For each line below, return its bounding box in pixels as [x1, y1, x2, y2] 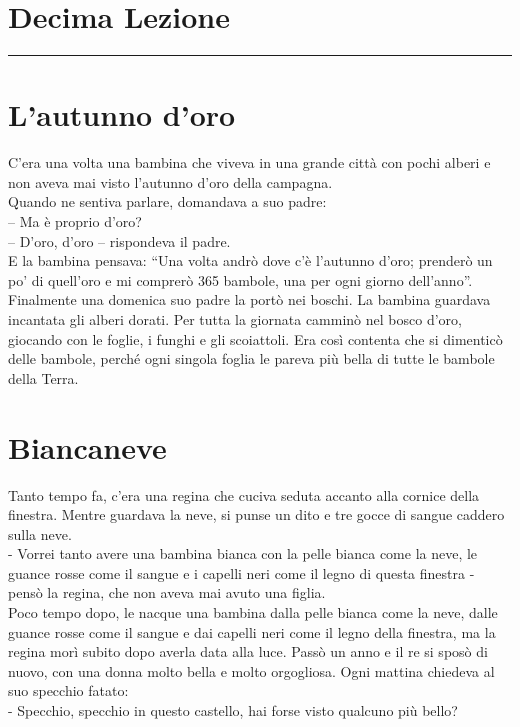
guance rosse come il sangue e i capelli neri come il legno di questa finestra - [8, 562, 475, 583]
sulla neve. [8, 523, 72, 544]
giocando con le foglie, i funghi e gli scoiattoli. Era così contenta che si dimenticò [8, 328, 503, 349]
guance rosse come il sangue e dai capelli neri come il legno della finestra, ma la [8, 621, 496, 642]
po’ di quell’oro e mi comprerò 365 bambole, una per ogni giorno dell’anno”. [8, 269, 473, 290]
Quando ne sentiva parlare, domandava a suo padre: [8, 191, 327, 212]
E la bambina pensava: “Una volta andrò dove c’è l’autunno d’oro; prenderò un [8, 250, 493, 271]
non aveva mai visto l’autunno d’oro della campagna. [8, 171, 333, 192]
